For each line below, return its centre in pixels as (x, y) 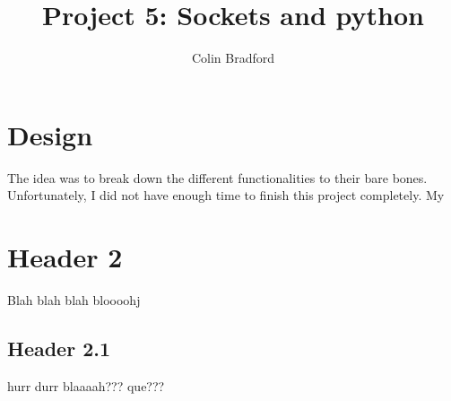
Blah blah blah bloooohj (74, 299)
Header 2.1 (59, 348)
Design (50, 134)
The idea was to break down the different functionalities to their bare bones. (217, 177)
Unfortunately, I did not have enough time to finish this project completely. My (226, 195)
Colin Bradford (233, 58)
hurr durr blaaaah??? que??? (86, 385)
